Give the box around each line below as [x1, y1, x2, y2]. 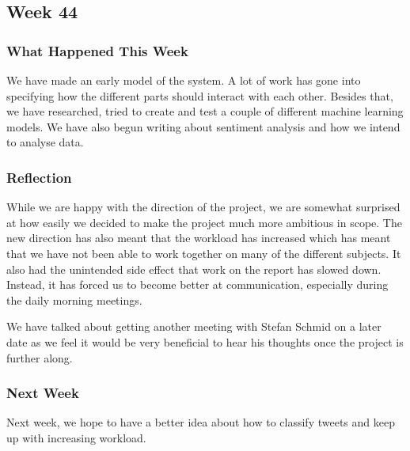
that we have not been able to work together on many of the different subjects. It [6, 244, 401, 261]
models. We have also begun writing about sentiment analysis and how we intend [6, 118, 401, 135]
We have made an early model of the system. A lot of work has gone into [6, 72, 361, 88]
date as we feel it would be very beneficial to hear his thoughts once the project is [6, 333, 404, 350]
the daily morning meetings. [6, 291, 142, 308]
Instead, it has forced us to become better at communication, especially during [6, 276, 389, 293]
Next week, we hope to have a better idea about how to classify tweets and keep [6, 414, 395, 430]
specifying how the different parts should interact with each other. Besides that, [6, 87, 393, 104]
